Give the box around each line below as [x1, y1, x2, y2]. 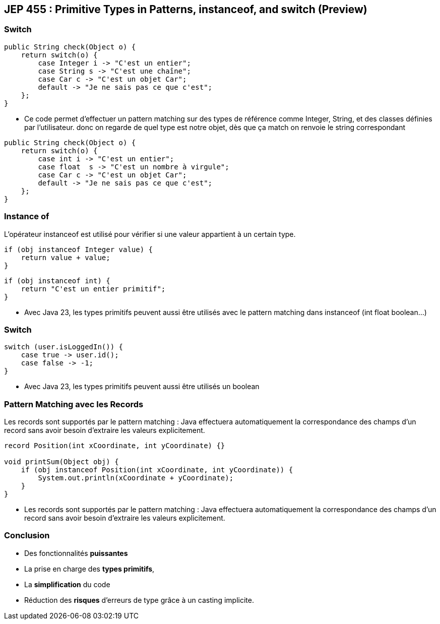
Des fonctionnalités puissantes [24, 548, 128, 557]
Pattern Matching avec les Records [4, 399, 144, 409]
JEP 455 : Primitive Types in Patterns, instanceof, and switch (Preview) [4, 3, 367, 16]
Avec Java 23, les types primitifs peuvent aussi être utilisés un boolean [24, 382, 260, 391]
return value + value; [21, 253, 110, 262]
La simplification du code [24, 580, 110, 589]
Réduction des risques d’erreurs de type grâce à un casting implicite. [24, 595, 254, 604]
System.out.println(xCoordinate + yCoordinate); [38, 474, 234, 482]
